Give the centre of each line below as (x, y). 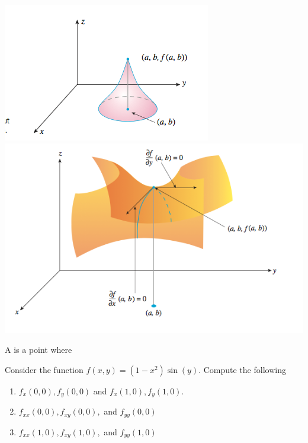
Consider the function (44, 369)
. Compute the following (242, 369)
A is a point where (38, 350)
